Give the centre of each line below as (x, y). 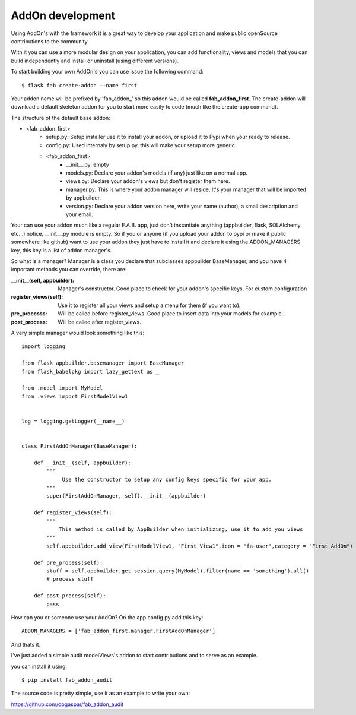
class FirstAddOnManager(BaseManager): (80, 446)
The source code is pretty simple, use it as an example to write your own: (101, 693)
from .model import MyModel (62, 388)
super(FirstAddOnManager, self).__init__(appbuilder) (126, 496)
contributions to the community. (50, 41)
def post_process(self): (70, 596)
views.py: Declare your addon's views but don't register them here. (148, 181)
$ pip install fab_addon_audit (67, 680)
